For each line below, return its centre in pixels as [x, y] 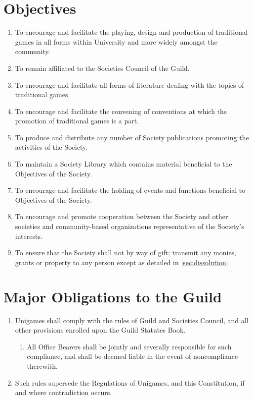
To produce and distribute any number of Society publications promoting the [132, 137]
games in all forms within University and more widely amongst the [116, 41]
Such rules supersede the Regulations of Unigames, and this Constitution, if [130, 382]
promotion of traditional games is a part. [77, 121]
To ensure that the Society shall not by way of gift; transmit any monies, [126, 253]
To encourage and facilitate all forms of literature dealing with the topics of [129, 85]
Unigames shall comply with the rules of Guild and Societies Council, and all [132, 320]
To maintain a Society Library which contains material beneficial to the [124, 164]
